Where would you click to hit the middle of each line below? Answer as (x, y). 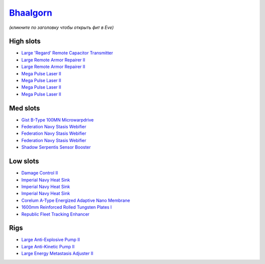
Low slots (24, 161)
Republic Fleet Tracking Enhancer (55, 214)
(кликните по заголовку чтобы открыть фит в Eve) (61, 27)
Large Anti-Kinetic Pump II (48, 246)
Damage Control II (40, 173)
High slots (25, 41)
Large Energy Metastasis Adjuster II (57, 253)
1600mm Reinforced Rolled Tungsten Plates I (66, 207)
